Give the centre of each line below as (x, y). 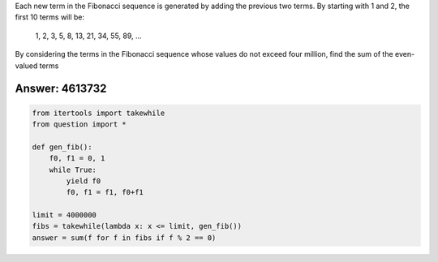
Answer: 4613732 (61, 89)
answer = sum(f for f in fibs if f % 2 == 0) (124, 238)
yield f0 (84, 181)
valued (26, 66)
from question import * (79, 124)
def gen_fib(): (62, 147)
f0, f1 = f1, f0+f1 (105, 192)
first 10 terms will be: (50, 17)
